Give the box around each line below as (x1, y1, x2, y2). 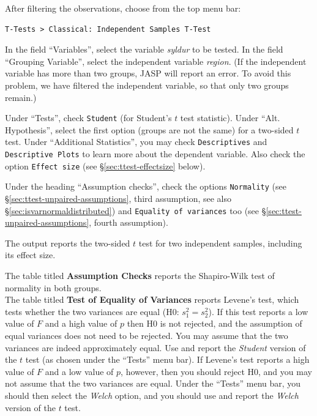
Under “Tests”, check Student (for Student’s (5, 111, 172, 124)
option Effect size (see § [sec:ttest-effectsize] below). (5, 159, 206, 172)
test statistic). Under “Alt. (180, 111, 280, 124)
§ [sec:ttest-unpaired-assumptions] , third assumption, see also (5, 192, 232, 205)
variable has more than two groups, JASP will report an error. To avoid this (5, 67, 291, 80)
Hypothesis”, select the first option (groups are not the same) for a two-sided (5, 123, 294, 136)
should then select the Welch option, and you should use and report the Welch (5, 389, 299, 401)
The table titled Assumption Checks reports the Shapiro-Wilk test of (5, 269, 275, 282)
